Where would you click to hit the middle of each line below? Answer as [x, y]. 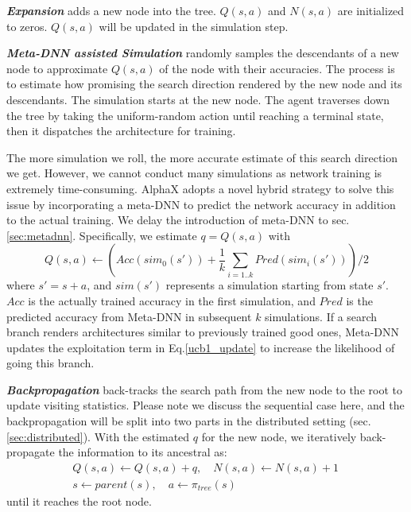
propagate [31, 452]
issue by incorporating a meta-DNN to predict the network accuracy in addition [201, 204]
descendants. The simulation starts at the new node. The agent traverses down [198, 99]
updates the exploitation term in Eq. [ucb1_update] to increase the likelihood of [201, 347]
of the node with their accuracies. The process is [277, 68]
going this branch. [50, 363]
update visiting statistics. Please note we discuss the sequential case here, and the [205, 405]
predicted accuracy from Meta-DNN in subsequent [129, 316]
